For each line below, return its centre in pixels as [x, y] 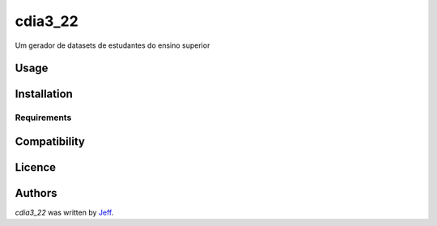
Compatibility [50, 141]
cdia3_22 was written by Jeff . [64, 213]
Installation [44, 94]
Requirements [43, 117]
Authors [36, 193]
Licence [36, 167]
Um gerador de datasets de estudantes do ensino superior [112, 45]
